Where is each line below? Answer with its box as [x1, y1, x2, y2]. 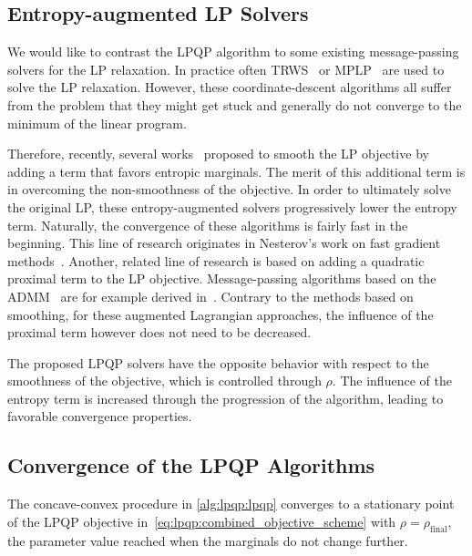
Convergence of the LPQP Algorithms [7, 451, 375, 479]
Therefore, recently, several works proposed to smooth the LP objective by [7, 144, 429, 163]
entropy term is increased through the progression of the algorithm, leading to [7, 388, 444, 407]
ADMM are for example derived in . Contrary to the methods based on [7, 286, 414, 305]
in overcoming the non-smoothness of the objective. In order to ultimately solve [7, 180, 451, 199]
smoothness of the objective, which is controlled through [7, 371, 322, 390]
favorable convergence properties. [7, 407, 192, 426]
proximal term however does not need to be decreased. [7, 323, 312, 342]
